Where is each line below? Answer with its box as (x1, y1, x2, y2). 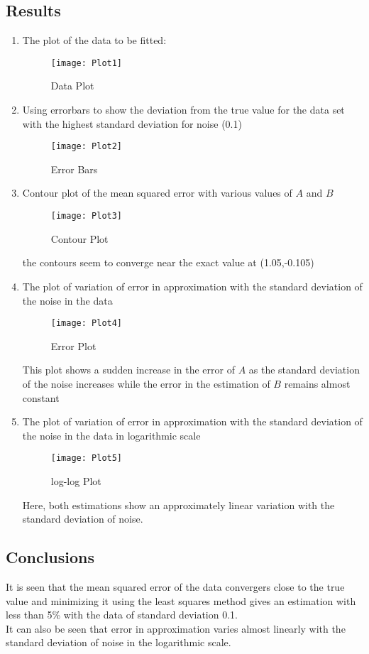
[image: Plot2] (50, 141, 123, 152)
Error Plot (50, 338, 97, 353)
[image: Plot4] (50, 318, 123, 329)
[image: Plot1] (50, 58, 123, 68)
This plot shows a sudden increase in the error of (22, 362, 235, 377)
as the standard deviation (248, 362, 360, 377)
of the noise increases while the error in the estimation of (22, 376, 270, 391)
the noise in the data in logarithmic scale (22, 427, 201, 442)
